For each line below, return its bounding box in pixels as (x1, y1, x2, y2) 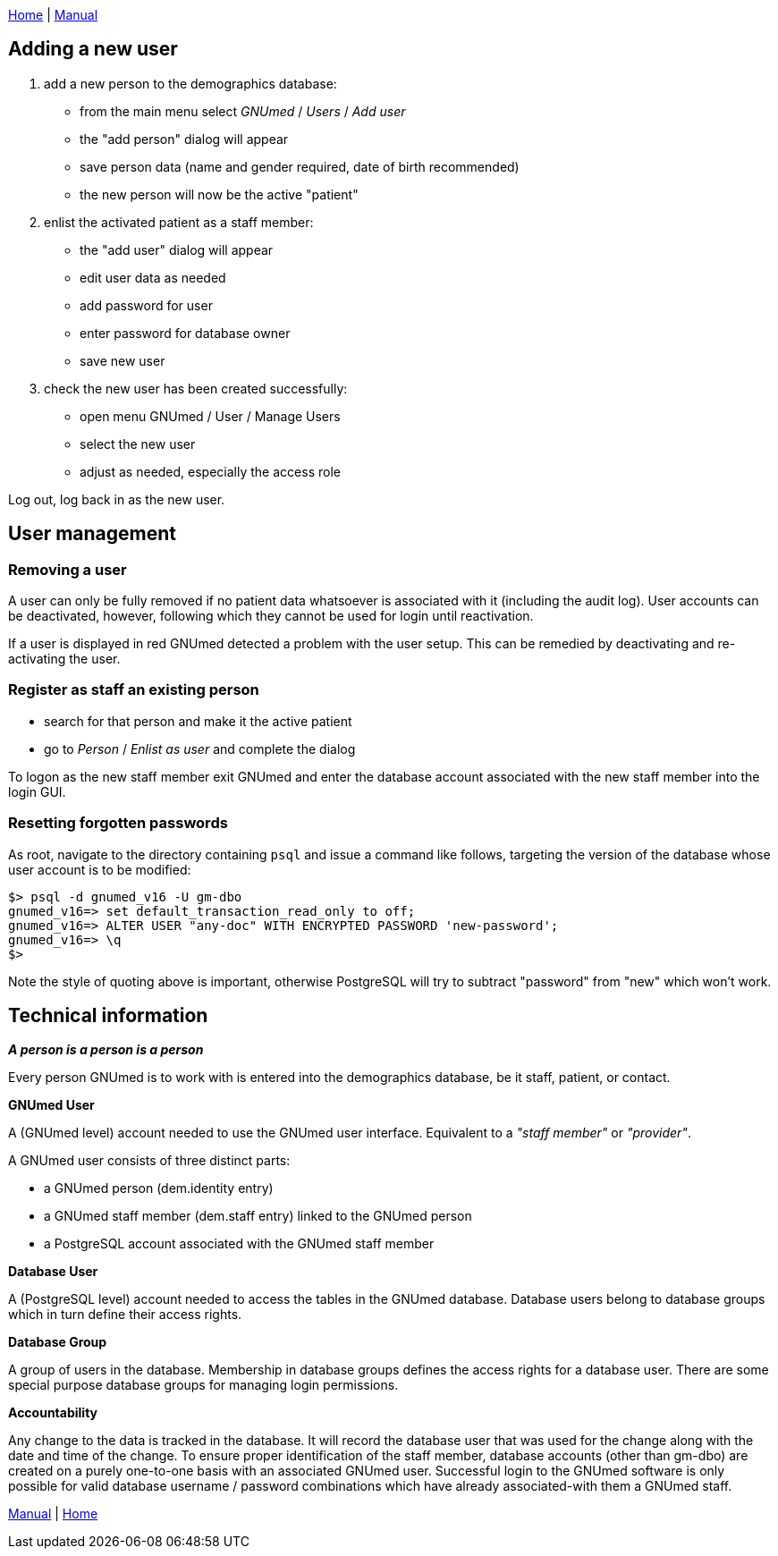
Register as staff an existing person (8, 681, 259, 699)
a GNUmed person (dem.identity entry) (44, 1180, 274, 1197)
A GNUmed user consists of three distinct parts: (8, 1153, 291, 1169)
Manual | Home (8, 1506, 98, 1522)
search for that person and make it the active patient (44, 713, 352, 729)
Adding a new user (8, 38, 178, 61)
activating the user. (8, 651, 121, 667)
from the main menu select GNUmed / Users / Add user (80, 103, 406, 119)
